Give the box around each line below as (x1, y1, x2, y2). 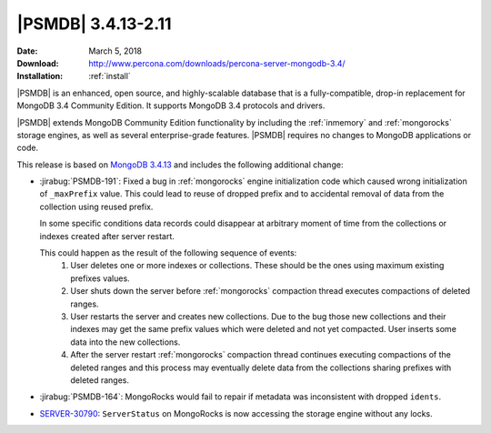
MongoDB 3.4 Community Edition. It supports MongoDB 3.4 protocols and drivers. (16, 100, 326, 111)
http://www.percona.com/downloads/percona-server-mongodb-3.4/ (88, 57, 346, 68)
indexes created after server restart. (39, 230, 175, 241)
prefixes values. (70, 273, 131, 284)
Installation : (16, 71, 64, 82)
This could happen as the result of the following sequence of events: (39, 247, 297, 258)
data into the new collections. (70, 337, 181, 347)
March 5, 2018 (88, 45, 143, 56)
